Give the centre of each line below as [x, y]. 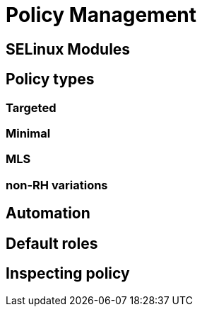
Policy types [50, 79]
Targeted [31, 107]
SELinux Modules [68, 49]
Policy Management [101, 15]
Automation [48, 213]
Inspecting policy [68, 273]
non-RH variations [57, 185]
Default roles [52, 243]
